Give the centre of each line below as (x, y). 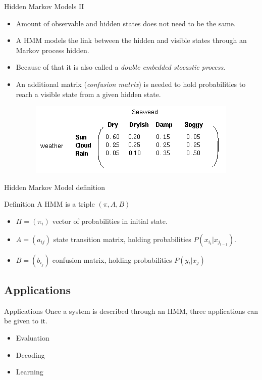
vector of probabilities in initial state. (110, 221)
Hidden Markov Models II (44, 6)
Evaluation (33, 337)
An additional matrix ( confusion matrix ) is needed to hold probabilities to (131, 84)
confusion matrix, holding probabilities (112, 259)
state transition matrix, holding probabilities (122, 239)
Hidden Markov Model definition (55, 187)
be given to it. (26, 321)
